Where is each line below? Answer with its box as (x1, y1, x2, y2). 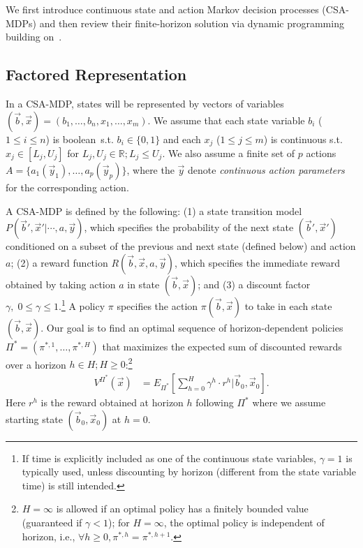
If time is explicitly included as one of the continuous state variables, (22, 450, 316, 465)
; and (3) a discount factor (198, 276, 311, 291)
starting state (6, 411, 63, 426)
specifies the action (117, 298, 198, 313)
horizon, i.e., (22, 528, 75, 543)
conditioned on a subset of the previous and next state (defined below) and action (6, 239, 356, 253)
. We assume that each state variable (147, 112, 305, 127)
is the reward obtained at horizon (40, 395, 184, 410)
